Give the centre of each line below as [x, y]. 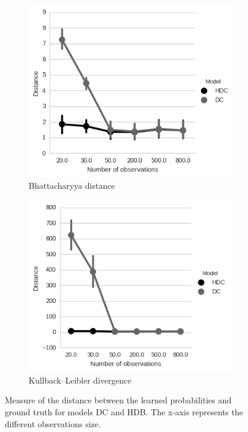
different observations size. [53, 423]
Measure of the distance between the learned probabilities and [118, 400]
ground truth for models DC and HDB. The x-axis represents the [124, 411]
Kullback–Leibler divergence [80, 380]
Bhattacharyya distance [72, 186]
